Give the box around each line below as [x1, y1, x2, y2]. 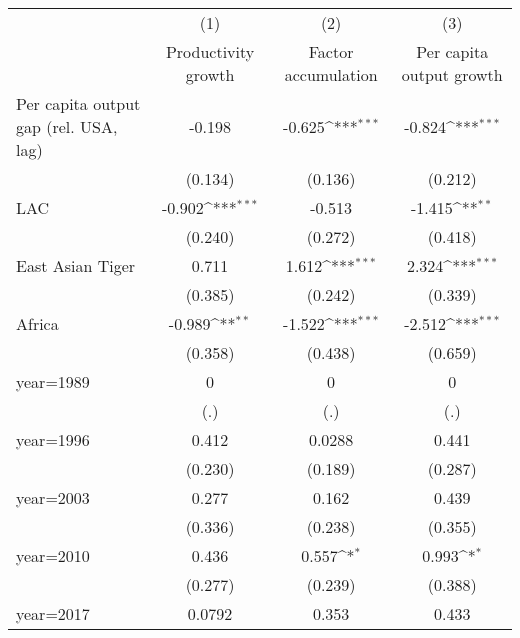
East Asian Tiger [16, 254, 136, 277]
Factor [308, 40, 354, 63]
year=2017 [16, 602, 90, 625]
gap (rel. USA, [16, 115, 118, 138]
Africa [16, 312, 59, 335]
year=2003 [16, 486, 90, 509]
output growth [401, 63, 503, 86]
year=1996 [16, 428, 90, 451]
